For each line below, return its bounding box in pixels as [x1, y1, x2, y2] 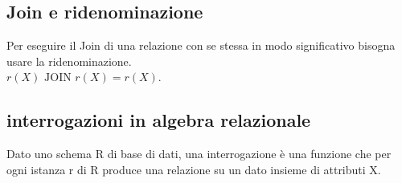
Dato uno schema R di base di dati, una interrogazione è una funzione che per [6, 145, 392, 162]
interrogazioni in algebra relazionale [6, 108, 311, 132]
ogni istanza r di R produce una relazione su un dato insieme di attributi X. [6, 161, 381, 177]
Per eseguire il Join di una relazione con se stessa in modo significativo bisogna [6, 37, 396, 54]
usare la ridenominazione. [6, 52, 132, 69]
